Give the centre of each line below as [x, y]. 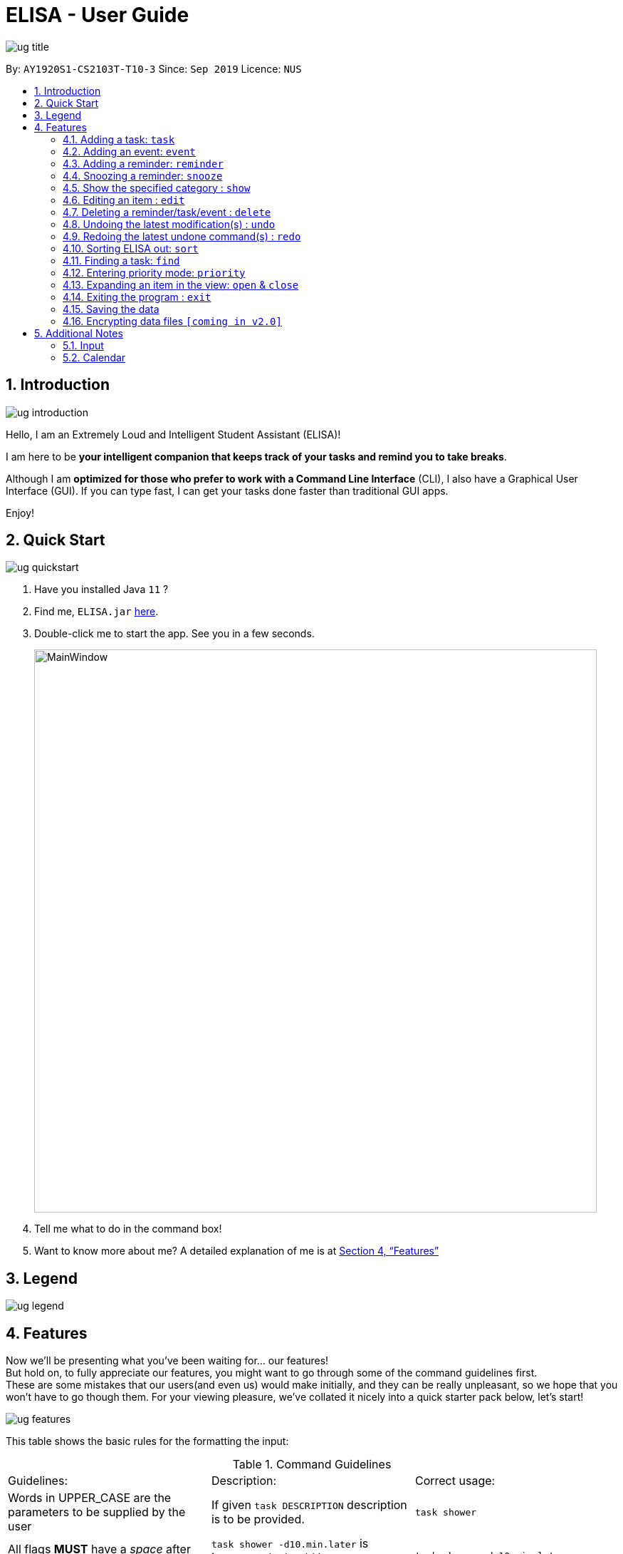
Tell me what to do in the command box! [128, 1229]
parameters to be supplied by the [97, 1512]
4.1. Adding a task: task [119, 139]
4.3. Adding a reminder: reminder [143, 163]
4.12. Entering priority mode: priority [154, 272]
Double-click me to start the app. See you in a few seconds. [174, 634]
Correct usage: [455, 1481]
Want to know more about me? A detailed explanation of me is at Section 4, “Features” [237, 1251]
